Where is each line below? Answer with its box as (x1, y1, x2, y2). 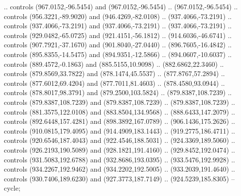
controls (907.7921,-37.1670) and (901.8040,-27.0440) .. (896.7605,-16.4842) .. (4, 39, 232, 50)
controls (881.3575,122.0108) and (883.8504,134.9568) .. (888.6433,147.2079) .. (4, 106, 235, 117)
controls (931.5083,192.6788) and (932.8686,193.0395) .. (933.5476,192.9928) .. (4, 154, 235, 164)
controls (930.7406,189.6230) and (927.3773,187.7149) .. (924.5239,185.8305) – (4, 173, 235, 183)
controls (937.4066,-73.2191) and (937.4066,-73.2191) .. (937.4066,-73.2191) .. (4, 20, 232, 31)
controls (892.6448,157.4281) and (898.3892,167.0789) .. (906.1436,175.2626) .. (4, 116, 235, 126)
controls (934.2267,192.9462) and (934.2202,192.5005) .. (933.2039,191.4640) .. (4, 164, 235, 174)
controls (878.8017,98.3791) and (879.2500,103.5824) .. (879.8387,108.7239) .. (4, 87, 232, 98)
